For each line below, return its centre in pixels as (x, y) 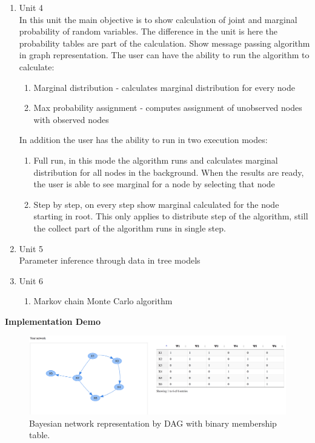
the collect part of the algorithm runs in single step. (130, 228)
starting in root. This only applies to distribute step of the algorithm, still (171, 216)
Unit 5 (31, 248)
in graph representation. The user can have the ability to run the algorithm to (164, 55)
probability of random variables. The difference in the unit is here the (148, 31)
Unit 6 (31, 280)
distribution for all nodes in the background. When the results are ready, (169, 172)
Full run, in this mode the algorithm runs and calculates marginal (156, 160)
